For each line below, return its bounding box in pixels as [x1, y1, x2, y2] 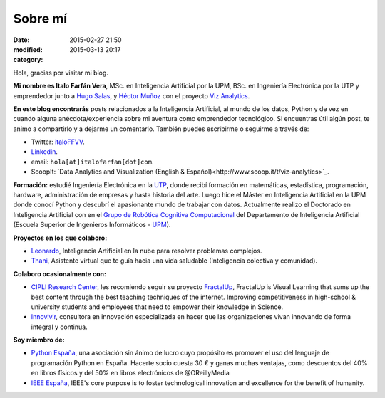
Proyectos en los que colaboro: [13, 234, 108, 242]
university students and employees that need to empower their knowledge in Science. [31, 303, 284, 311]
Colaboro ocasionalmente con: [13, 269, 107, 278]
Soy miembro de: [13, 335, 65, 345]
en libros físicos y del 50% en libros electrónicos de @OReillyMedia [31, 369, 230, 377]
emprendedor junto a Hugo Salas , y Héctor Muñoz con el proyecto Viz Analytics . [13, 91, 250, 100]
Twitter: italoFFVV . [31, 137, 85, 146]
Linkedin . [31, 147, 58, 156]
